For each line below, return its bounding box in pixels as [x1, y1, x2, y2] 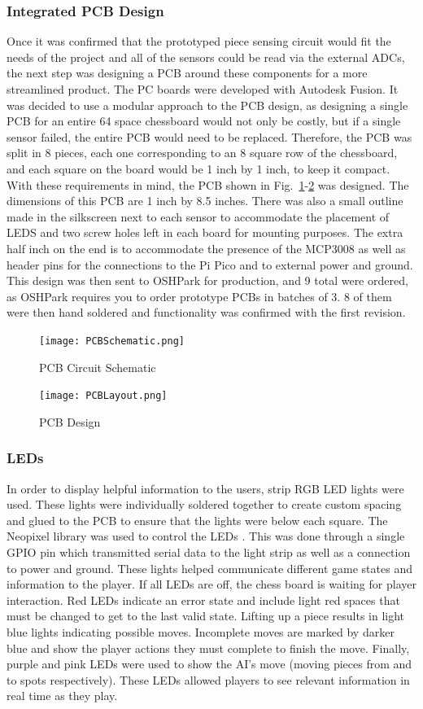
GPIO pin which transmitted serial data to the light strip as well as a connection [7, 544, 411, 560]
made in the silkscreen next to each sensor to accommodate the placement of [7, 208, 390, 225]
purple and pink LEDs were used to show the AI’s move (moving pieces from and [7, 655, 412, 672]
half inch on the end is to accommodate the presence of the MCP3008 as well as [7, 239, 406, 256]
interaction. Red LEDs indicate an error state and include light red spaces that [7, 591, 400, 608]
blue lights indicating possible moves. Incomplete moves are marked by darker [7, 623, 395, 640]
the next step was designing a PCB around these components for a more [7, 64, 368, 81]
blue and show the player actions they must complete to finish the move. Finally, [7, 639, 410, 656]
